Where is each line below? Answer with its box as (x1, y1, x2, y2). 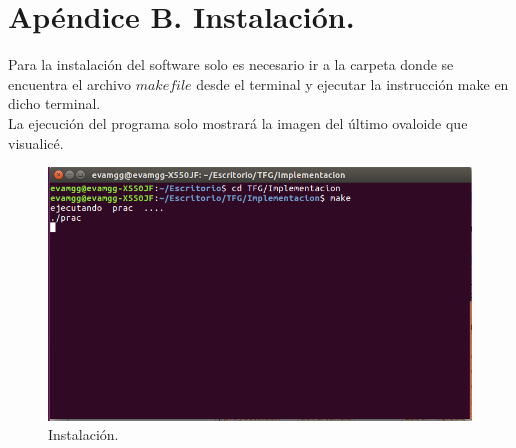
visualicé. (8, 132, 64, 153)
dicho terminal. (8, 93, 101, 114)
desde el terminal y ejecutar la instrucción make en (196, 73, 509, 94)
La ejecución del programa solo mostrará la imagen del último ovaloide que (8, 112, 468, 133)
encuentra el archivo (8, 73, 131, 94)
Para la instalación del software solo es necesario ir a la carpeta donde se (8, 54, 454, 75)
